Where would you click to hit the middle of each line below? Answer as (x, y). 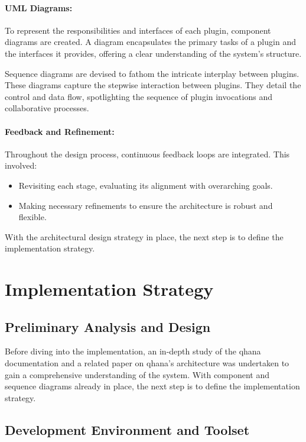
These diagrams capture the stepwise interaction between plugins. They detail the (153, 85)
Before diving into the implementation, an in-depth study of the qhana (133, 351)
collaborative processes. (47, 108)
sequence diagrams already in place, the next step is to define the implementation (152, 386)
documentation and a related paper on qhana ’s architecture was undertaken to (147, 363)
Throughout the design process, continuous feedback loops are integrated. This (147, 154)
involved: (21, 165)
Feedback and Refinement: (60, 131)
